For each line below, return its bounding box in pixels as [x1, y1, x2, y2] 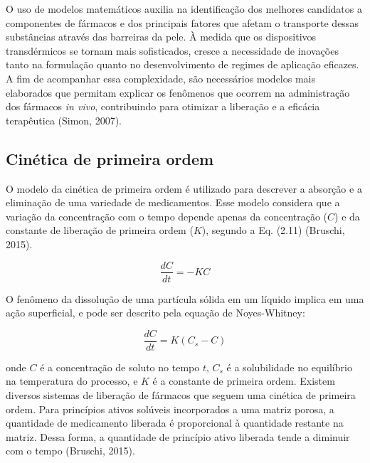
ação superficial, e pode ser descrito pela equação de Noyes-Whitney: [6, 305, 305, 320]
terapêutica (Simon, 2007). [6, 112, 122, 127]
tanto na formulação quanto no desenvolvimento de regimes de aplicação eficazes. [6, 57, 359, 72]
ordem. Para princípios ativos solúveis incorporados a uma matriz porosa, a [6, 401, 334, 416]
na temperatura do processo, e [6, 373, 138, 388]
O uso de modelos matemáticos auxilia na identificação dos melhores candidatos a [6, 1, 362, 16]
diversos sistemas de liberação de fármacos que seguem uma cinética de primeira [6, 388, 356, 403]
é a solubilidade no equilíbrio [226, 359, 352, 374]
